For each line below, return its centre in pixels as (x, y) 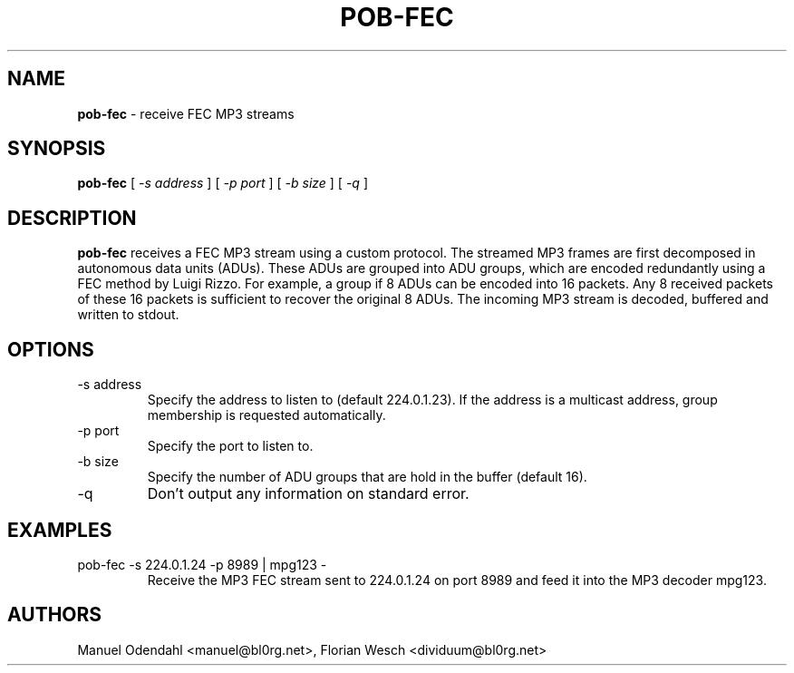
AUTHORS (55, 615)
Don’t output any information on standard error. (308, 494)
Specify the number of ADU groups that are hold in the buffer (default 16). (367, 477)
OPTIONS (51, 349)
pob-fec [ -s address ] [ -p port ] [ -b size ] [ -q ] (223, 183)
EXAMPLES (60, 530)
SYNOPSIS (57, 149)
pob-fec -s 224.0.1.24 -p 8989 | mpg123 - (202, 564)
